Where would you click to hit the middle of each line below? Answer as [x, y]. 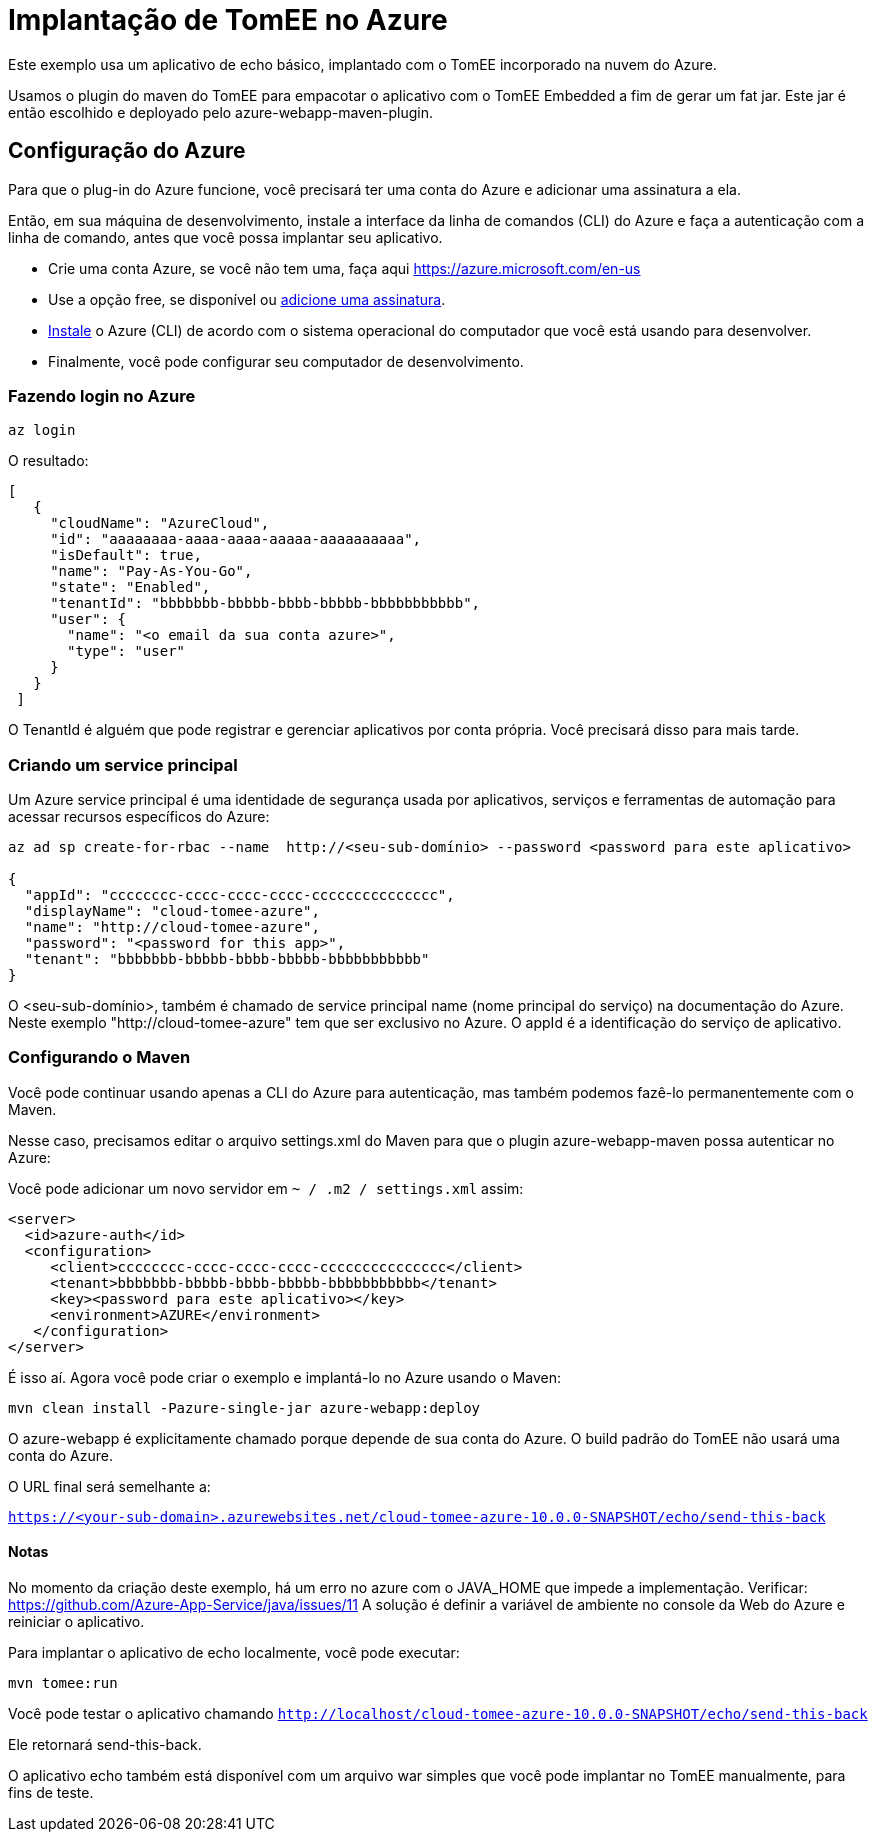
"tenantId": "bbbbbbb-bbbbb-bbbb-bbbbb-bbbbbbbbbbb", [265, 603]
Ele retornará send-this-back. [105, 1745]
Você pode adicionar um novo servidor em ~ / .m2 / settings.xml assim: [266, 1188]
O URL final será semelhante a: [109, 1486]
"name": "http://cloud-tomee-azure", [172, 927]
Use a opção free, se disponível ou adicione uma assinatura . [247, 299]
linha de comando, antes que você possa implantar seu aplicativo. [225, 237]
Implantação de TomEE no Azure [228, 20]
